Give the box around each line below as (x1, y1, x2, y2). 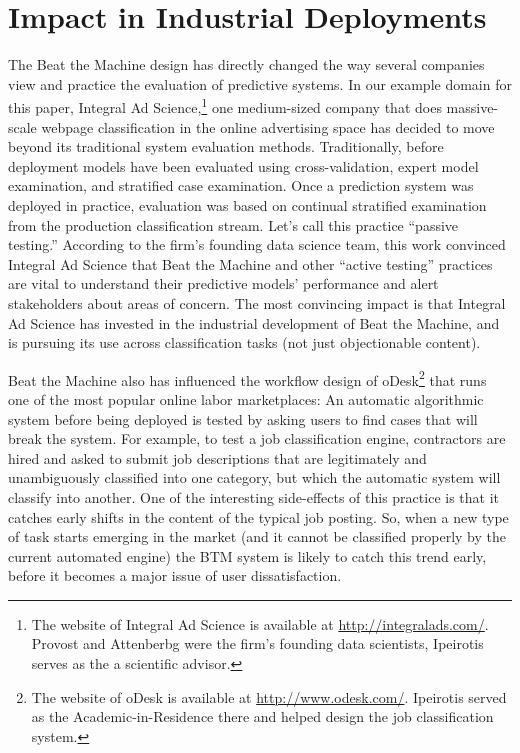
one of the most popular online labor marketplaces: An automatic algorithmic (8, 388, 484, 409)
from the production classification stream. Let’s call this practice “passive (8, 214, 459, 235)
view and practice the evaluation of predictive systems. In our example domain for (8, 73, 512, 94)
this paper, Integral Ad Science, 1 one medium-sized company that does (8, 94, 442, 117)
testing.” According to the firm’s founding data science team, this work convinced (8, 234, 506, 255)
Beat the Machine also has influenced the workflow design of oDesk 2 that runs (8, 366, 487, 390)
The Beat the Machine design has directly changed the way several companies (8, 54, 485, 75)
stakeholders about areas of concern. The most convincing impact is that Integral (8, 292, 506, 313)
